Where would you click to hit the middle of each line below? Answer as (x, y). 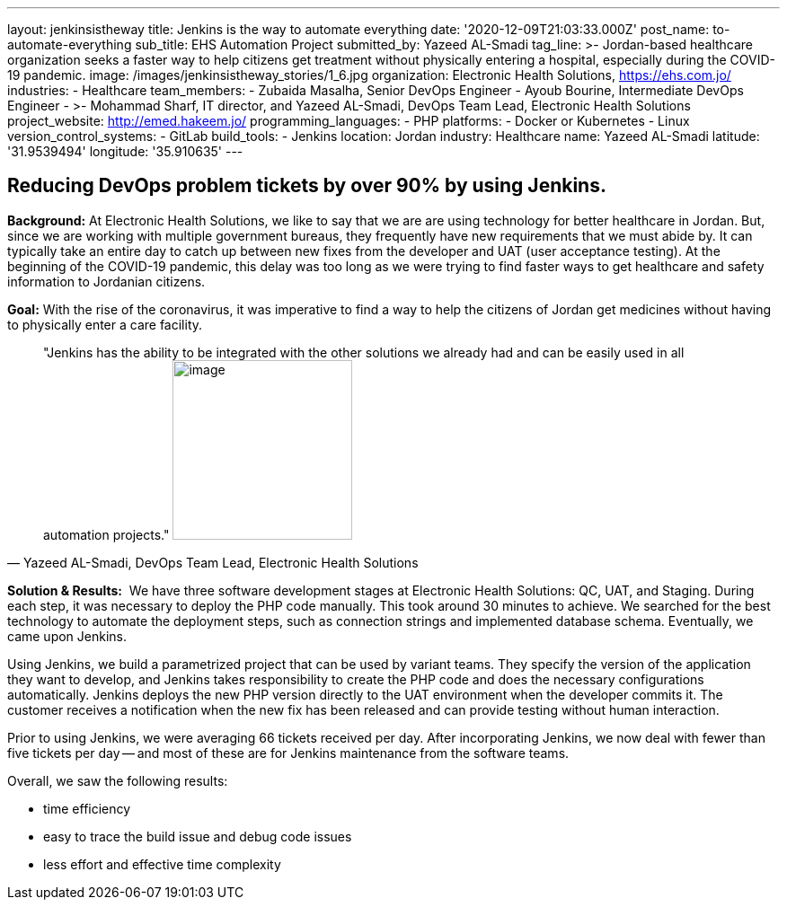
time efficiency (87, 808)
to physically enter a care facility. (105, 324)
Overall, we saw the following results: (118, 780)
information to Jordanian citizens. (106, 281)
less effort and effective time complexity (162, 864)
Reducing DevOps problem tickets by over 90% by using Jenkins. (307, 186)
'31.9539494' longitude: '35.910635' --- (125, 151)
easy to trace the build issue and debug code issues (198, 836)
